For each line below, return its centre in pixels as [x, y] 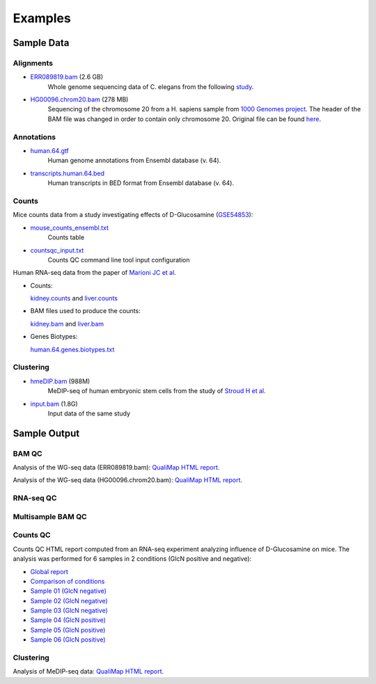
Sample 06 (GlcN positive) [68, 639]
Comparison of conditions [68, 581]
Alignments [33, 63]
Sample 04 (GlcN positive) [68, 620]
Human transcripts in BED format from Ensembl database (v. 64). [141, 183]
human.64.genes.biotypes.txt [72, 349]
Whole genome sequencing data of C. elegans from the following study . [151, 86]
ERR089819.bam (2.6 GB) [67, 77]
